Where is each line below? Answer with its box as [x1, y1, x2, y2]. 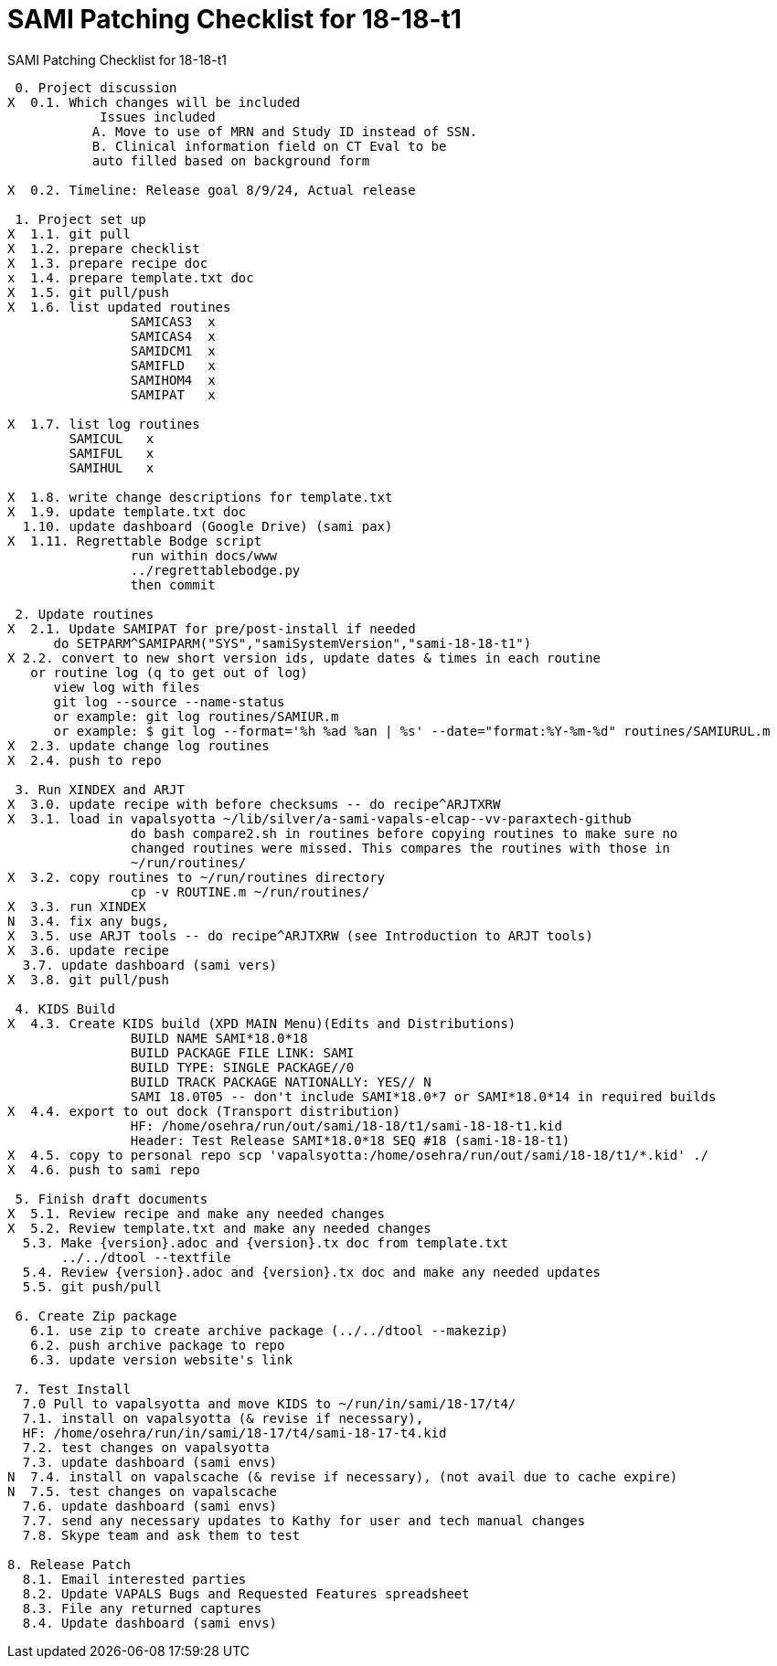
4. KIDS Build [15, 1001, 116, 1016]
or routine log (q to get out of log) [30, 664, 308, 680]
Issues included [100, 109, 216, 124]
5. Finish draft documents [15, 1191, 208, 1206]
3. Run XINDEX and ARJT [15, 781, 185, 797]
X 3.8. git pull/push [7, 971, 170, 987]
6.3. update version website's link [30, 1352, 293, 1367]
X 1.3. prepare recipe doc [7, 255, 208, 271]
